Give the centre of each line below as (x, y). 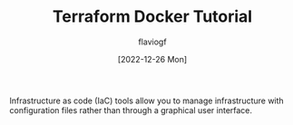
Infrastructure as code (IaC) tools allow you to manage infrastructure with (146, 101)
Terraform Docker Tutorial (152, 17)
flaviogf (152, 42)
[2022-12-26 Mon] (152, 59)
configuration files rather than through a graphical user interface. (131, 110)
